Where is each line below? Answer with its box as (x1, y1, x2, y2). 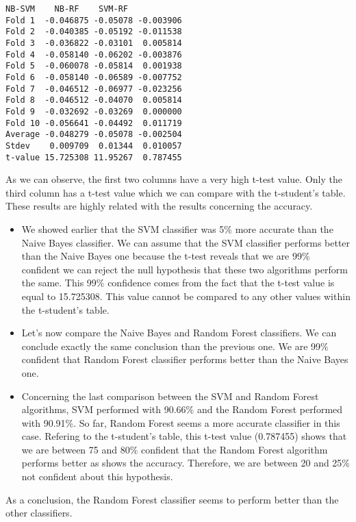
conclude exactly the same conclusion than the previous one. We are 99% (21, 338, 329, 353)
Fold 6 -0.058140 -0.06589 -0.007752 (5, 72, 182, 82)
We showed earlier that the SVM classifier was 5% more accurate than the (21, 221, 333, 236)
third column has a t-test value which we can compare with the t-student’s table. (5, 185, 346, 199)
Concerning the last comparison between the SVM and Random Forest (21, 388, 319, 403)
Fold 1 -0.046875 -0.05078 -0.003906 (5, 15, 182, 25)
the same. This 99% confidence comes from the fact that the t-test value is (21, 275, 335, 290)
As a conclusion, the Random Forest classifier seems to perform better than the (5, 492, 339, 506)
